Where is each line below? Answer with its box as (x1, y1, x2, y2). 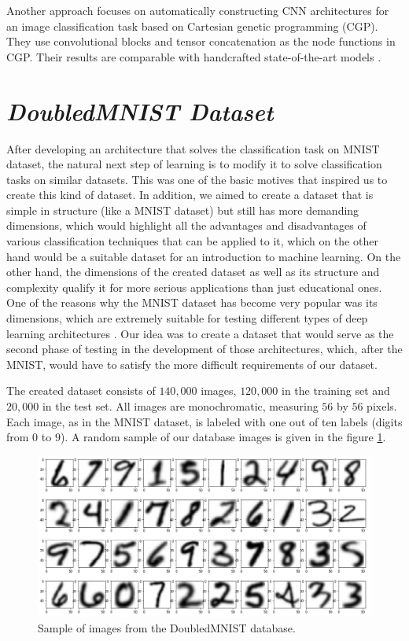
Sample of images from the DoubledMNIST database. (38, 619, 296, 635)
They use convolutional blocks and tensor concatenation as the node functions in (6, 33, 396, 50)
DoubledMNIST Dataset (6, 94, 274, 127)
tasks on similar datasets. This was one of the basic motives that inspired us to (6, 171, 388, 187)
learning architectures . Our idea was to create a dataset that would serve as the (6, 325, 394, 341)
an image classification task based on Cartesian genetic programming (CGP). (6, 17, 378, 34)
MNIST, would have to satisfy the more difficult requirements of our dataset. (6, 355, 378, 372)
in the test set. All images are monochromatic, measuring (42, 398, 319, 414)
